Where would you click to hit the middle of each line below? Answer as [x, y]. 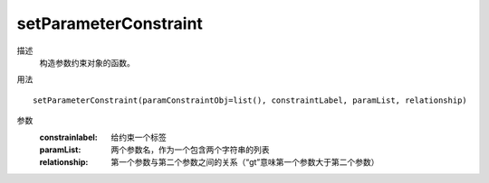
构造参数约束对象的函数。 [87, 62]
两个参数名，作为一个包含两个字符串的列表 [190, 150]
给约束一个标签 [139, 137]
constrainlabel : [69, 137]
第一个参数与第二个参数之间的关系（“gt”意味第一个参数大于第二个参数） [245, 162]
